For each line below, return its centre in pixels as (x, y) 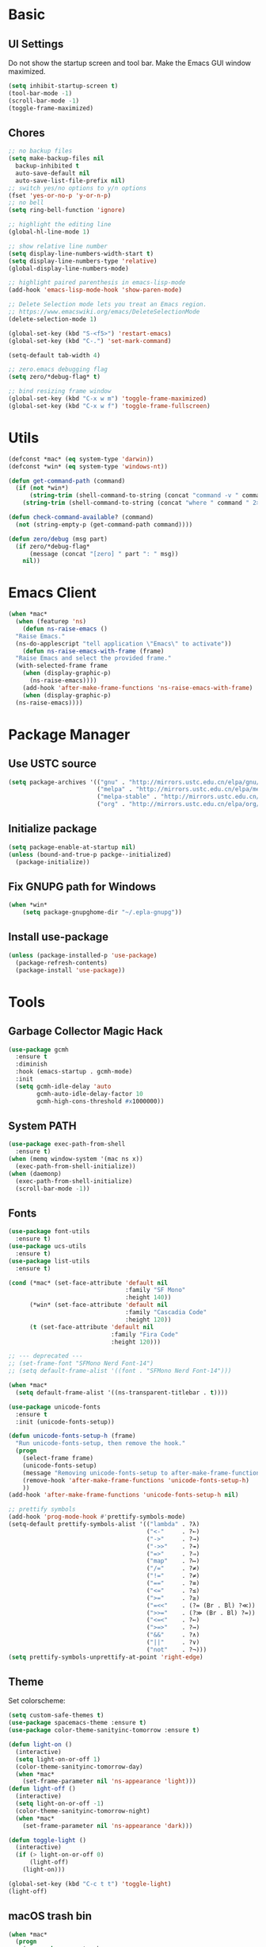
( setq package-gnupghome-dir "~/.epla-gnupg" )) (102, 912)
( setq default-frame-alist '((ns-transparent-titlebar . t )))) (122, 1392)
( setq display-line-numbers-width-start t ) (81, 253)
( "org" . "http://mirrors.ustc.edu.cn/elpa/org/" (180, 804)
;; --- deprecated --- (46, 1356)
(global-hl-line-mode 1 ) (49, 232)
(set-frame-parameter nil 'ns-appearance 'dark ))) (108, 1826)
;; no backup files (40, 151)
